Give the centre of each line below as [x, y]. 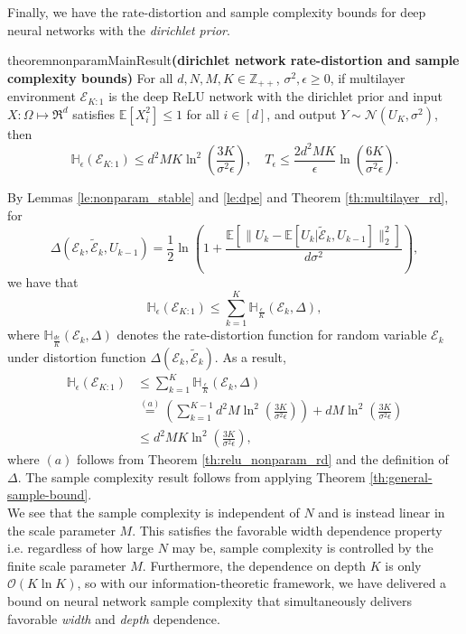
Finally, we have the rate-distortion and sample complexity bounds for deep [217, 12]
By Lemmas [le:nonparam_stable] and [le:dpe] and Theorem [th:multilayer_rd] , [228, 197]
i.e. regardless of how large [81, 548]
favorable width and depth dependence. [114, 618]
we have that [43, 281]
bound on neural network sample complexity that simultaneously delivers [210, 601]
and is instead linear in [382, 513]
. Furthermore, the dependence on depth [254, 565]
